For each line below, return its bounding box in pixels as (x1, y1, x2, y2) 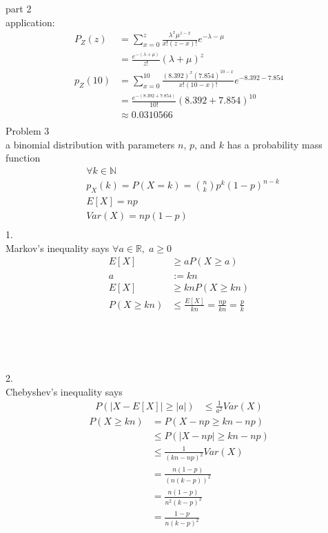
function (6, 151, 41, 165)
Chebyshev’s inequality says (6, 384, 123, 398)
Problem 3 (6, 124, 50, 138)
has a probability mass (227, 137, 322, 151)
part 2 (6, 1, 32, 15)
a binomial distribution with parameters (6, 137, 175, 151)
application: (6, 14, 55, 29)
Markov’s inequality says (6, 240, 110, 255)
